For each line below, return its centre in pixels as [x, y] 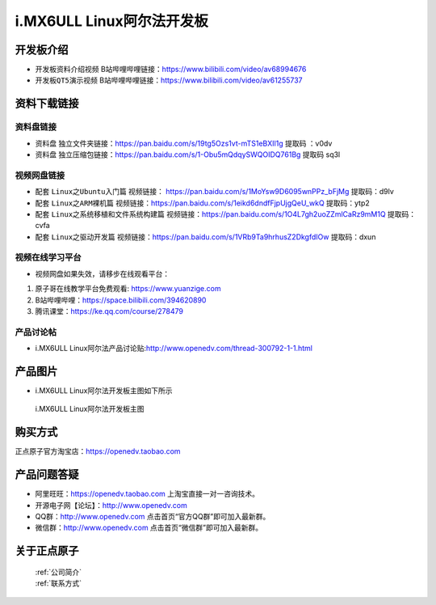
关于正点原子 [47, 551]
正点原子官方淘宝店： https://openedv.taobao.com [98, 451]
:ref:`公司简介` [59, 572]
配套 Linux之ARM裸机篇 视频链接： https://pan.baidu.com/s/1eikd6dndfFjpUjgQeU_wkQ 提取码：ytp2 [203, 203]
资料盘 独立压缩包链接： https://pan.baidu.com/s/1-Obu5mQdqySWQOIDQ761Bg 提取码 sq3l [188, 154]
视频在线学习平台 [48, 257]
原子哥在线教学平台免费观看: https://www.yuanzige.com [128, 289]
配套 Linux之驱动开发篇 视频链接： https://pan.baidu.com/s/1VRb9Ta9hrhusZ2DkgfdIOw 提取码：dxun [205, 237]
